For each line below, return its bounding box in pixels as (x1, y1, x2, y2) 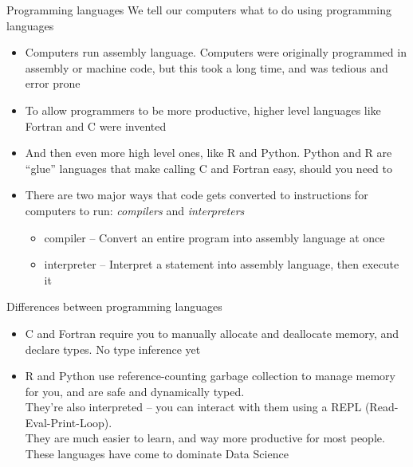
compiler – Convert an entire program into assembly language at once (44, 229, 385, 245)
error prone (25, 75, 81, 92)
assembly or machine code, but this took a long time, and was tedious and (25, 59, 388, 76)
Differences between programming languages (6, 298, 222, 315)
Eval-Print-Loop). (25, 414, 112, 430)
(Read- (364, 398, 399, 415)
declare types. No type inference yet (25, 340, 201, 357)
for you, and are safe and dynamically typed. (25, 383, 245, 399)
